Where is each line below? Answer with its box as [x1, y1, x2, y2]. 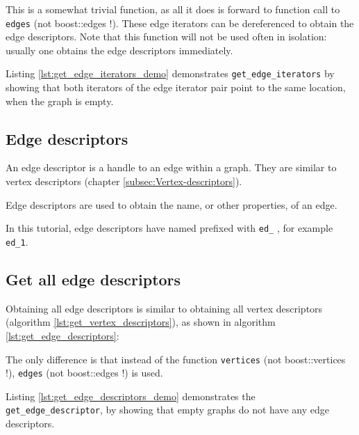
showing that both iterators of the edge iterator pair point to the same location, [6, 80, 346, 95]
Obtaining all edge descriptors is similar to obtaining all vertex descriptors [6, 301, 323, 315]
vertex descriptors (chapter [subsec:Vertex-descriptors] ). [6, 174, 242, 189]
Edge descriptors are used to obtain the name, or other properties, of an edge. [6, 197, 337, 212]
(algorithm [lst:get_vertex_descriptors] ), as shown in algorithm [6, 315, 276, 329]
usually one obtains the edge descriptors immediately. [6, 42, 233, 57]
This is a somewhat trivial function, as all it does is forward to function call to [6, 2, 340, 16]
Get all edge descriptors [6, 268, 181, 290]
